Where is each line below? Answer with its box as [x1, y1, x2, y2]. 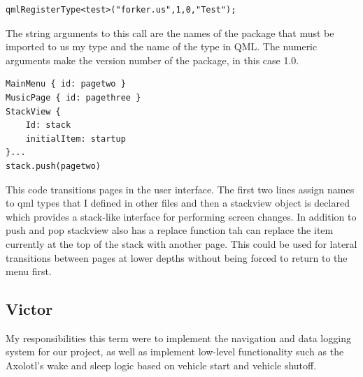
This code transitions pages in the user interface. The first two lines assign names [6, 182, 355, 196]
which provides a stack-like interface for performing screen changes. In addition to [6, 209, 357, 223]
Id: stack [25, 120, 71, 131]
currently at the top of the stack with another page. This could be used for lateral [6, 236, 357, 251]
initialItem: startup [25, 133, 126, 144]
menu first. [6, 264, 52, 279]
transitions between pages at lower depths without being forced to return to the [6, 250, 348, 265]
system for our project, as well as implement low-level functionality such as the [6, 344, 344, 359]
